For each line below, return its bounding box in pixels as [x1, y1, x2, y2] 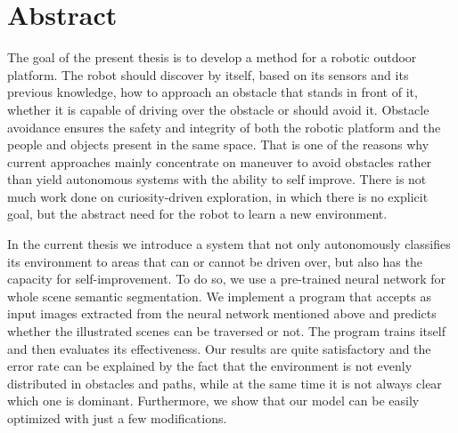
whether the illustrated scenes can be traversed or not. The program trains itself [7, 322, 446, 341]
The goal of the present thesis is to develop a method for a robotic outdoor [7, 48, 417, 67]
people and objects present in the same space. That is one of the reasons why [7, 135, 429, 154]
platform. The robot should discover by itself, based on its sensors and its [7, 65, 409, 84]
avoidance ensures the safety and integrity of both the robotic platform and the [7, 117, 441, 136]
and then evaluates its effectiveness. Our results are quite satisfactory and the [7, 339, 431, 357]
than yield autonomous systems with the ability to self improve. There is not [7, 170, 427, 188]
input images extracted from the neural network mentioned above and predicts [7, 304, 437, 323]
